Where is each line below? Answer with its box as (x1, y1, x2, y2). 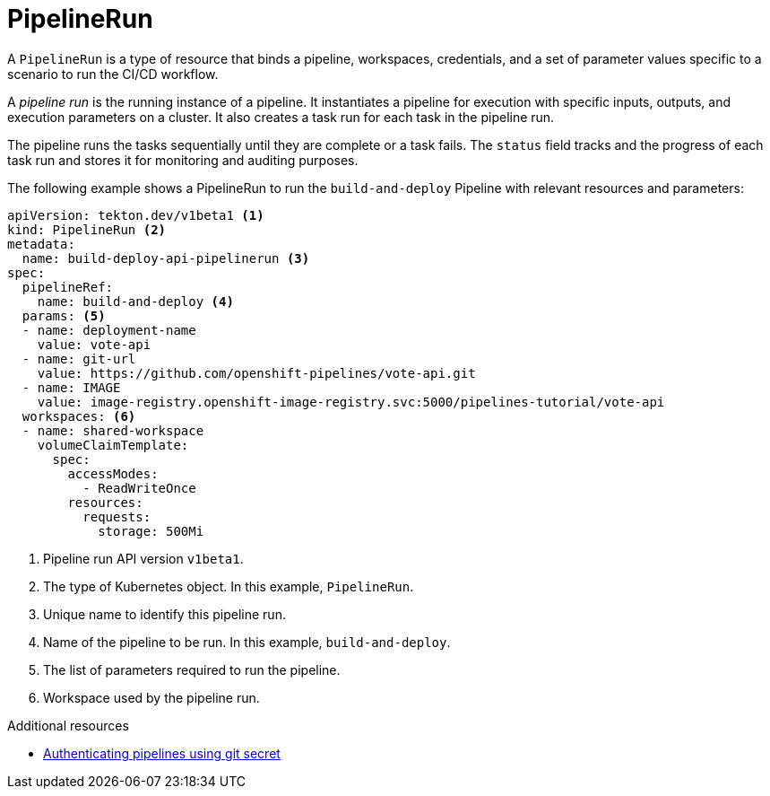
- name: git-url (22, 351, 136, 366)
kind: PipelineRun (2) (7, 222, 167, 237)
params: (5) (22, 308, 106, 323)
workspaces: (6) (22, 408, 136, 424)
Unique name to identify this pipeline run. (43, 606, 286, 622)
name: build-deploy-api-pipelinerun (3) (22, 250, 310, 266)
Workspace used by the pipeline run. (43, 689, 260, 705)
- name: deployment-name (22, 322, 196, 337)
